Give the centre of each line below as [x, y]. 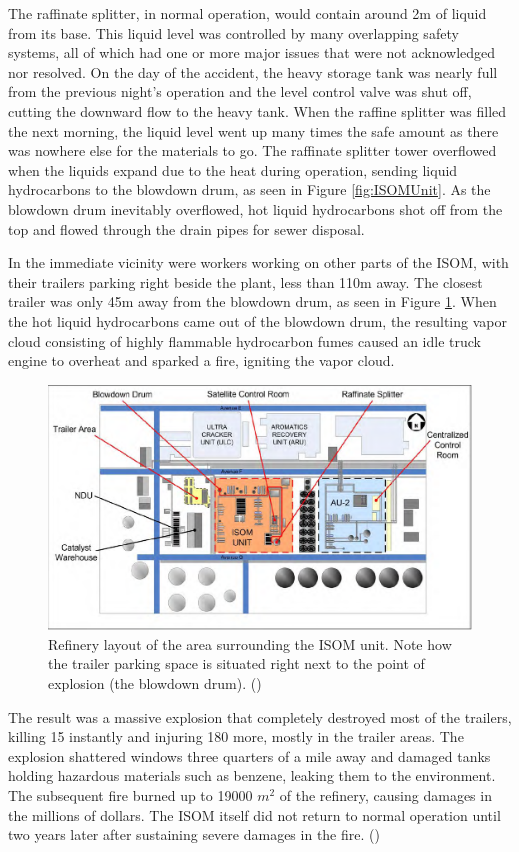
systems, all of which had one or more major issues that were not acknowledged [252, 52]
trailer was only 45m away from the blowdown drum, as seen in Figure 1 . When [252, 301]
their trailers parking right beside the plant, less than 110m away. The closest [245, 281]
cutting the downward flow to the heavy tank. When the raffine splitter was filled [257, 110]
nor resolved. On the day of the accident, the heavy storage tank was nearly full [253, 71]
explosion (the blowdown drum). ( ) [155, 683]
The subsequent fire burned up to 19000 [130, 794]
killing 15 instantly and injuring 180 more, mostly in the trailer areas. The [236, 736]
